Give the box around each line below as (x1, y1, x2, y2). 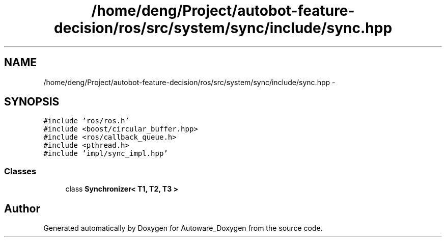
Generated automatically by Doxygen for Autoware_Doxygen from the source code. (43, 224, 323, 233)
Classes (4, 166, 37, 176)
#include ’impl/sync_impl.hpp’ (43, 149, 168, 158)
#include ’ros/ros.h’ (43, 117, 129, 125)
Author (4, 202, 40, 215)
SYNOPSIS (4, 95, 60, 109)
